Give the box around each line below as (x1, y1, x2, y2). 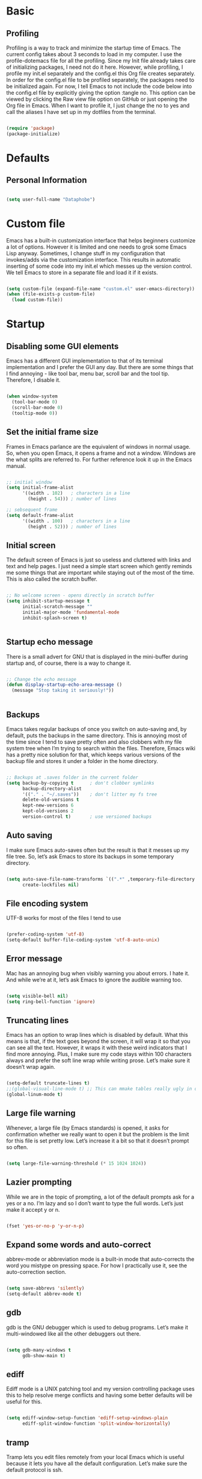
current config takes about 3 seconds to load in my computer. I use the (6, 51, 182, 58)
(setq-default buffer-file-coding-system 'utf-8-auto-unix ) (6, 937, 161, 943)
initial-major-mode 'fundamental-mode (22, 609, 120, 615)
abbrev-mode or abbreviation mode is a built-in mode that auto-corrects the (6, 1256, 195, 1263)
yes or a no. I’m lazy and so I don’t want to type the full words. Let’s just (6, 1199, 183, 1207)
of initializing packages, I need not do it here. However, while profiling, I (6, 63, 183, 71)
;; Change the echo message (6, 676, 77, 682)
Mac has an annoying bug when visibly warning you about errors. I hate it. (6, 969, 190, 977)
